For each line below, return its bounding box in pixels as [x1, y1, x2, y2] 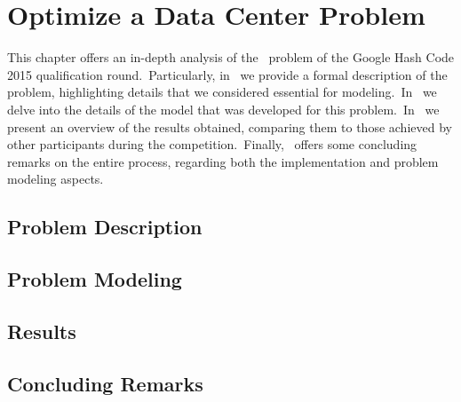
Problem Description [7, 213, 203, 240]
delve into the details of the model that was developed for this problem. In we [7, 99, 440, 118]
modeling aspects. [7, 169, 104, 188]
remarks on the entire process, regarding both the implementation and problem [7, 152, 439, 170]
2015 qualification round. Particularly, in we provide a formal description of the [7, 65, 448, 83]
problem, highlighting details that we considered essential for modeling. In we [7, 83, 437, 101]
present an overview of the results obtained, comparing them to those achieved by [7, 117, 452, 136]
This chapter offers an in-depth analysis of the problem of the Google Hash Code [7, 48, 455, 67]
